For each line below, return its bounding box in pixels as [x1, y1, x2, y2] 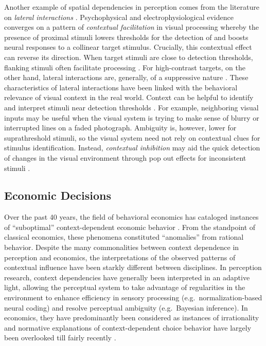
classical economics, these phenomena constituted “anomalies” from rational [4, 232, 244, 242]
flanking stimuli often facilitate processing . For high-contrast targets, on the [4, 62, 245, 72]
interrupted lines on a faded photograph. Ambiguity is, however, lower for [4, 122, 237, 133]
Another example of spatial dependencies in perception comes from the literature [4, 2, 259, 12]
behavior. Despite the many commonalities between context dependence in [4, 242, 239, 253]
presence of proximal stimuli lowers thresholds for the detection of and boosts [4, 31, 249, 42]
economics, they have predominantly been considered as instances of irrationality [4, 312, 259, 323]
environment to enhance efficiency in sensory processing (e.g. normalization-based [4, 292, 262, 303]
